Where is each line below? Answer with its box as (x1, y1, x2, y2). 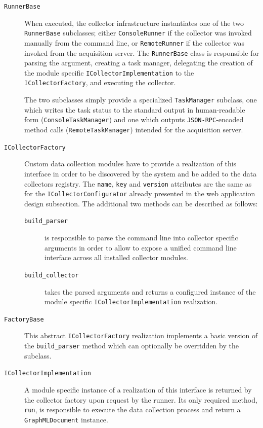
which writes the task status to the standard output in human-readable (24, 104, 245, 115)
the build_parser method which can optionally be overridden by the (24, 340, 239, 351)
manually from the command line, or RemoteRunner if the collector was (24, 37, 244, 48)
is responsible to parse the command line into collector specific (45, 232, 238, 243)
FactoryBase (4, 315, 44, 323)
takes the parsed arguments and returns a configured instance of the (45, 286, 256, 297)
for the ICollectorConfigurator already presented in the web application (24, 188, 255, 199)
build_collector (24, 271, 79, 279)
